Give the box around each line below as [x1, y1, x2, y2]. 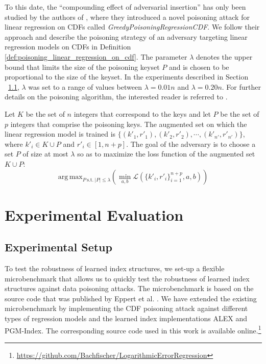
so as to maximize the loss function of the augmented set [77, 148, 255, 159]
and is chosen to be [168, 61, 229, 72]
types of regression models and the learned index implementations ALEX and [5, 313, 247, 324]
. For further [222, 81, 261, 92]
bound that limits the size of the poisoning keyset [5, 61, 160, 72]
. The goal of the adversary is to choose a [126, 138, 256, 149]
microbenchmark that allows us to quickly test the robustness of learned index [5, 273, 250, 283]
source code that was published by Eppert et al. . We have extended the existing [5, 293, 257, 303]
